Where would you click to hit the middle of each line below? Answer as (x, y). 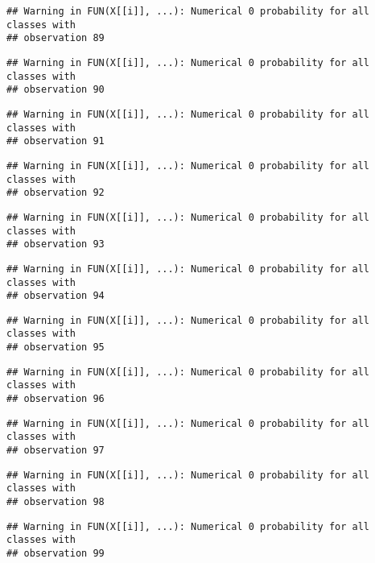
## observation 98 (56, 502)
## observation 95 (56, 348)
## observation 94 (56, 296)
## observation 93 (56, 244)
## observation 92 (56, 193)
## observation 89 (56, 38)
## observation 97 (56, 451)
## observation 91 (56, 141)
